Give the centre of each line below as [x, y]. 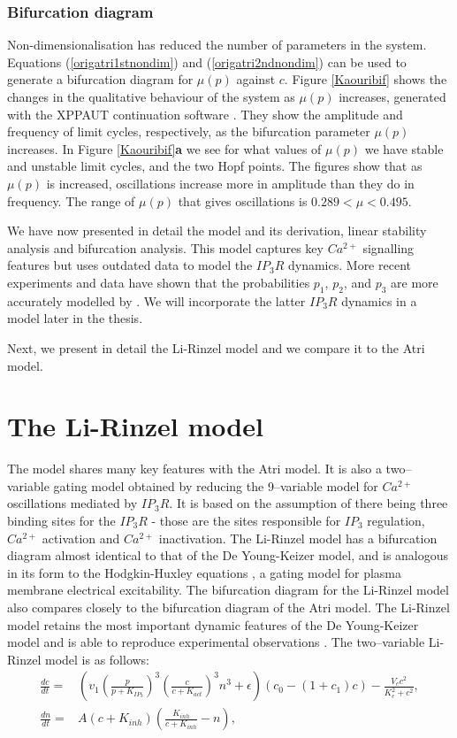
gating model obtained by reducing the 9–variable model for [216, 485]
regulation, [396, 521]
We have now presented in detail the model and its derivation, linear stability [217, 231]
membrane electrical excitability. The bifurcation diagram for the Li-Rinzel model [228, 590]
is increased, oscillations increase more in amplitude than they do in [230, 183]
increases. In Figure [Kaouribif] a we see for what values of [164, 148]
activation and [81, 538]
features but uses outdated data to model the [130, 265]
